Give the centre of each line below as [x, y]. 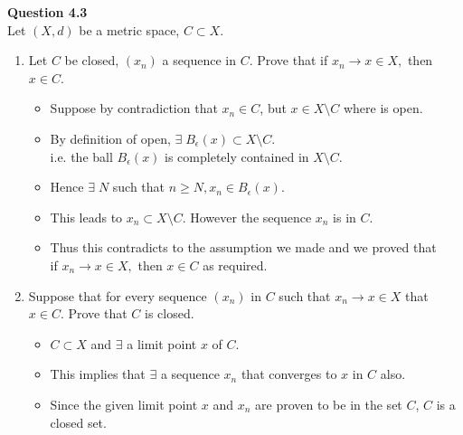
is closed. [170, 313]
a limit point [162, 343]
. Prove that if [288, 60]
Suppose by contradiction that [134, 108]
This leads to [86, 217]
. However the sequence [247, 217]
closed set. [78, 422]
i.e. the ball [81, 156]
